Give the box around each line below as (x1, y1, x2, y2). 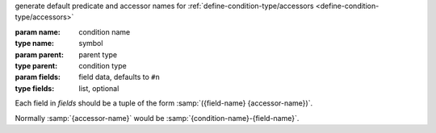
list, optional (78, 83, 119, 93)
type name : (15, 39, 54, 48)
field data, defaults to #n (78, 73, 161, 82)
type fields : (15, 83, 55, 93)
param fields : (15, 73, 61, 82)
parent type (78, 49, 118, 60)
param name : (15, 27, 61, 36)
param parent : (15, 49, 65, 60)
